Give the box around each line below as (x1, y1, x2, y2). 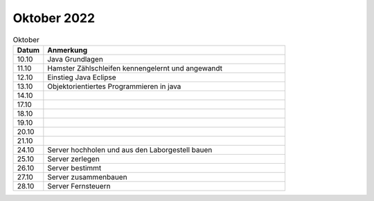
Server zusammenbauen (47, 172, 127, 182)
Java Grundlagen (47, 54, 103, 64)
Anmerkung (47, 45, 88, 55)
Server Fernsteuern (47, 181, 111, 191)
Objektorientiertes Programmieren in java (47, 82, 181, 91)
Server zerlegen (47, 154, 100, 164)
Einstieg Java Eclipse (47, 73, 116, 82)
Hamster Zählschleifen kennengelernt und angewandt (47, 63, 223, 73)
